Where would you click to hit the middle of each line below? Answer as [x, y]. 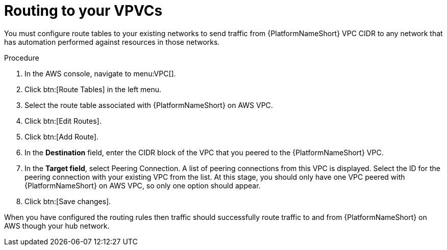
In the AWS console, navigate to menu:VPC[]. [100, 73]
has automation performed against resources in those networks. [112, 42]
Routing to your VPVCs [83, 11]
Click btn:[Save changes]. [68, 201]
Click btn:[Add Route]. [61, 136]
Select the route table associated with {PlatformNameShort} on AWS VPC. [149, 105]
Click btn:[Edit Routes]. [63, 121]
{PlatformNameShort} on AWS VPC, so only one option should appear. [143, 185]
